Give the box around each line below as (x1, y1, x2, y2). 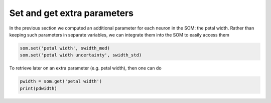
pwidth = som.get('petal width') (20, 78, 102, 84)
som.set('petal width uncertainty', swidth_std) (20, 52, 142, 58)
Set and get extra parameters (9, 7, 134, 18)
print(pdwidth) (20, 85, 57, 91)
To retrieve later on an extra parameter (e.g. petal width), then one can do (9, 65, 162, 71)
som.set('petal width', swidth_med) (20, 45, 110, 51)
